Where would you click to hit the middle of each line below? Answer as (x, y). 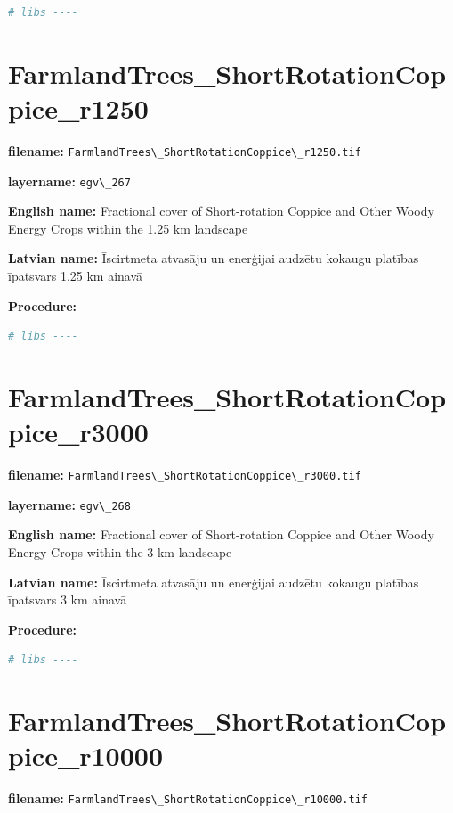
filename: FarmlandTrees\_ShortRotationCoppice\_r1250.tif (185, 150)
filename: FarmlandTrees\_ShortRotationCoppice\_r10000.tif (188, 798)
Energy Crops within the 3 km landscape (120, 552)
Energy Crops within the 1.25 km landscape (128, 228)
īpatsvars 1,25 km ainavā (76, 275)
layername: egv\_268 (69, 504)
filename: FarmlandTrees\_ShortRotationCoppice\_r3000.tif (185, 475)
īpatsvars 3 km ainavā (68, 599)
